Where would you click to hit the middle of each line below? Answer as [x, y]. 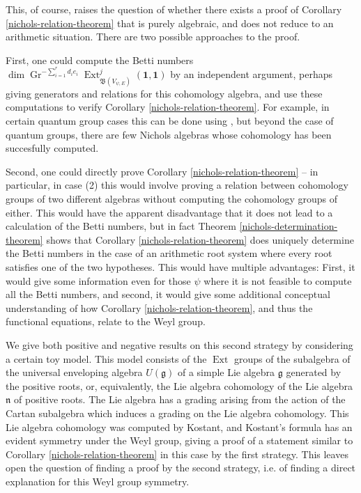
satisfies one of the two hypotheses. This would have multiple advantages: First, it [180, 266]
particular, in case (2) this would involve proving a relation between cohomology [177, 185]
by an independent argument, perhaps [252, 74]
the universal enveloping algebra [74, 372]
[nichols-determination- [289, 226]
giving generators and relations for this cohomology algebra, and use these [164, 93]
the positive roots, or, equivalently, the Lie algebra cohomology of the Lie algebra [179, 385]
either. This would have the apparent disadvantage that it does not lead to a [169, 212]
